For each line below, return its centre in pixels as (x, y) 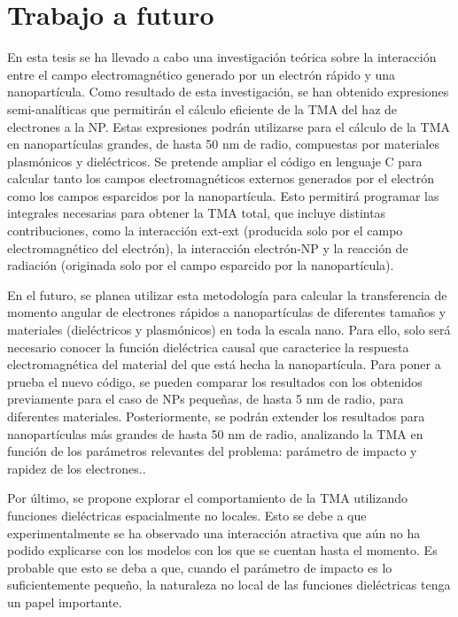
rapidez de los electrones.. (77, 468)
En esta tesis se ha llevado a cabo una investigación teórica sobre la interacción (222, 57)
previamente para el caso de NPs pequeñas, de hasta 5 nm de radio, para (206, 399)
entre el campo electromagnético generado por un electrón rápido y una (202, 74)
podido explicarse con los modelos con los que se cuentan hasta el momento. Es (222, 550)
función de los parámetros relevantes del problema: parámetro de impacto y (212, 451)
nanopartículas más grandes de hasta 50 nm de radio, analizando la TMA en (215, 433)
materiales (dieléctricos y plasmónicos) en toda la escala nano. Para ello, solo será (229, 330)
